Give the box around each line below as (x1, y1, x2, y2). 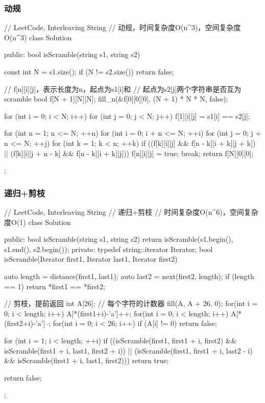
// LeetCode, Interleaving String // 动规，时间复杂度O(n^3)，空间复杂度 (4, 22, 241, 33)
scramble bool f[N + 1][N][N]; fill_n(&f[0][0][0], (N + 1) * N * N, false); (4, 93, 228, 104)
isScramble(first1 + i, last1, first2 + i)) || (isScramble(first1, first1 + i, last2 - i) (4, 345, 253, 356)
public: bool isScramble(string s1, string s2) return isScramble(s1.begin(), (4, 234, 233, 244)
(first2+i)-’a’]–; (4, 318, 51, 329)
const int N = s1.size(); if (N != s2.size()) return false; (4, 66, 174, 77)
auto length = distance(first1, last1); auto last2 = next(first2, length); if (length (4, 270, 254, 281)
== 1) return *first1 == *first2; (4, 281, 105, 291)
